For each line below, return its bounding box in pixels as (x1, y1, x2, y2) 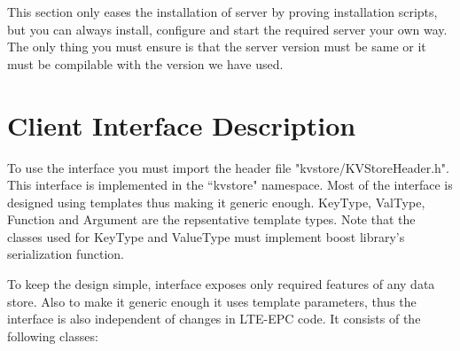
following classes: (7, 326, 98, 345)
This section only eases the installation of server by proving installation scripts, (7, 3, 438, 20)
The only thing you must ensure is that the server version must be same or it (7, 37, 426, 56)
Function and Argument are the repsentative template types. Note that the (7, 210, 416, 229)
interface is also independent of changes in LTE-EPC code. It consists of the (7, 309, 421, 328)
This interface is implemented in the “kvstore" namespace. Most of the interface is (7, 175, 453, 194)
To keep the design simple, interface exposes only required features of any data (7, 275, 435, 293)
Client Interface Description (7, 106, 356, 143)
